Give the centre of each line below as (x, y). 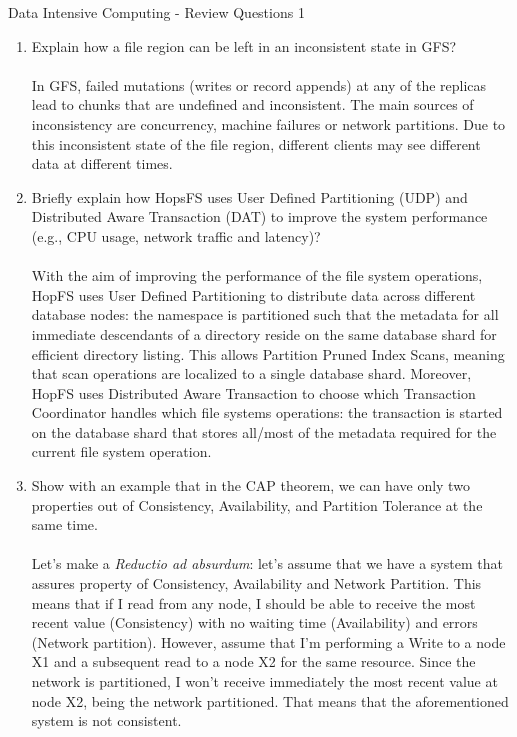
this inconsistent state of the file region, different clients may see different (256, 143)
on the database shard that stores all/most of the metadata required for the (264, 431)
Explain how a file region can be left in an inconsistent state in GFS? (244, 45)
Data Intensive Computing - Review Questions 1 (156, 12)
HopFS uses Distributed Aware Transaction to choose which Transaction (253, 392)
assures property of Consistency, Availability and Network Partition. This (256, 583)
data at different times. (102, 163)
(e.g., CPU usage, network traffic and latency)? (176, 235)
